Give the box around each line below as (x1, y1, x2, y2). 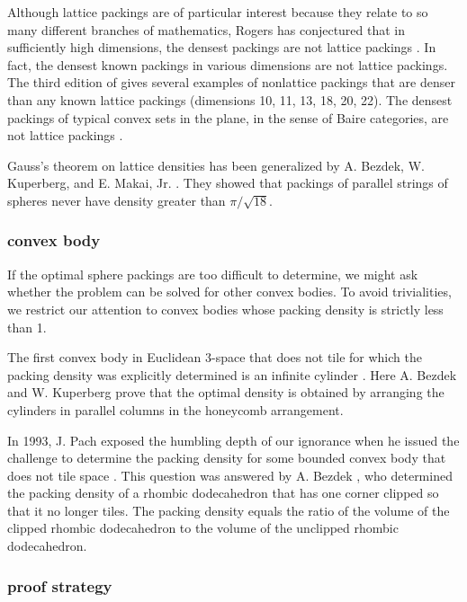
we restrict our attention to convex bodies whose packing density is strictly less (7, 299, 444, 318)
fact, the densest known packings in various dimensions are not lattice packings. (7, 55, 448, 74)
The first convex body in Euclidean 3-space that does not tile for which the (7, 348, 422, 367)
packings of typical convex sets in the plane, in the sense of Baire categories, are (7, 108, 449, 127)
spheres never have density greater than (7, 190, 226, 209)
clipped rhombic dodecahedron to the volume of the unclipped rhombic (7, 518, 399, 537)
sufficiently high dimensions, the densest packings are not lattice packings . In (7, 38, 436, 57)
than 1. (7, 317, 47, 336)
